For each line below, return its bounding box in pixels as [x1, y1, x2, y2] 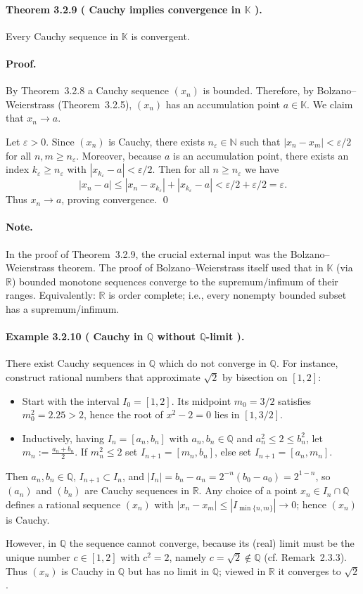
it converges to [278, 563, 341, 578]
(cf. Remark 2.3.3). [264, 549, 347, 564]
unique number [6, 549, 70, 564]
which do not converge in [158, 356, 267, 370]
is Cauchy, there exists [108, 134, 205, 148]
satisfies [278, 393, 311, 408]
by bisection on [222, 369, 288, 384]
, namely [169, 549, 207, 564]
